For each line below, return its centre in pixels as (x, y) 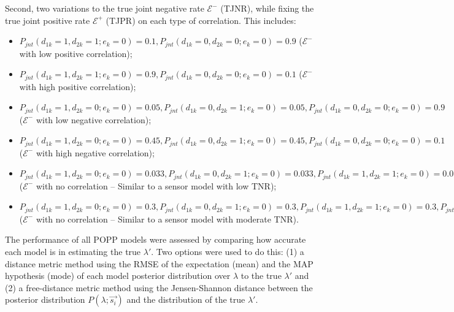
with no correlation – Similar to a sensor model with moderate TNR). (167, 219)
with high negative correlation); (95, 152)
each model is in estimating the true (73, 252)
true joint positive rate (48, 20)
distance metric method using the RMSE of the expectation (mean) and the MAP (159, 263)
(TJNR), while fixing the (267, 8)
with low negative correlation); (94, 119)
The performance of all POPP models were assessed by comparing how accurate (156, 239)
